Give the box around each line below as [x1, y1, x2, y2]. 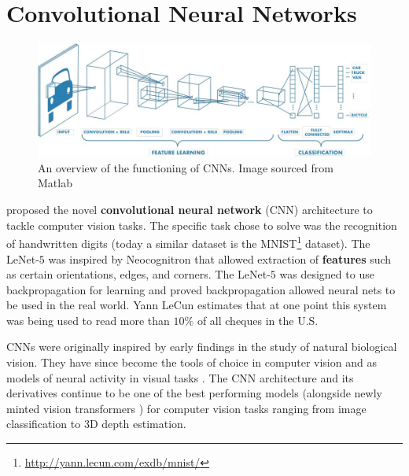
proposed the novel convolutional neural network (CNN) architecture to [6, 201, 373, 218]
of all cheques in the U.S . [197, 312, 319, 328]
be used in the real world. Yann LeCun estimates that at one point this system [6, 297, 387, 313]
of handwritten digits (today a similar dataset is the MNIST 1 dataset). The [6, 233, 370, 251]
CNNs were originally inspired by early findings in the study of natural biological [6, 338, 397, 355]
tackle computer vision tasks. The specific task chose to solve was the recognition [6, 216, 397, 233]
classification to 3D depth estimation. [6, 415, 186, 432]
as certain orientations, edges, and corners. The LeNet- [6, 266, 271, 282]
